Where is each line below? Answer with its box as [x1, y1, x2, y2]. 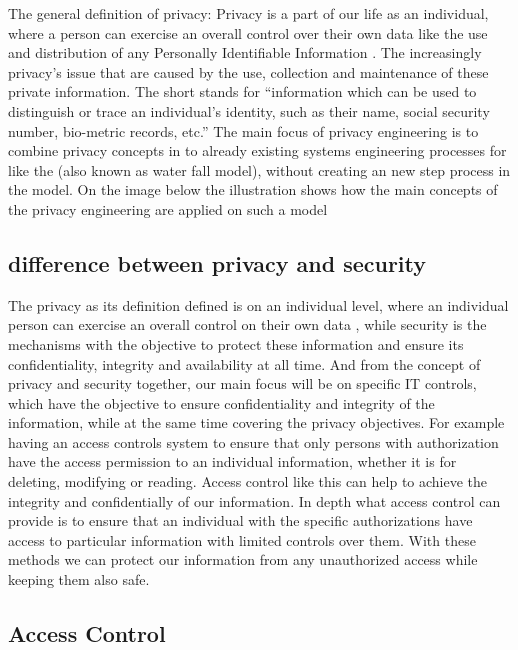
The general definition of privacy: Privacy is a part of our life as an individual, [8, 3, 489, 23]
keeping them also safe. [8, 569, 150, 590]
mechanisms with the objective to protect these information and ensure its [8, 333, 464, 354]
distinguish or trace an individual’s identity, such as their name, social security [8, 100, 490, 121]
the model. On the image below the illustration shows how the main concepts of [8, 179, 498, 200]
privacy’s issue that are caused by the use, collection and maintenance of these [8, 61, 489, 82]
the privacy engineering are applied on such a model [8, 198, 328, 219]
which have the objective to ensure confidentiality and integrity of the [8, 392, 435, 413]
